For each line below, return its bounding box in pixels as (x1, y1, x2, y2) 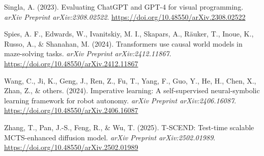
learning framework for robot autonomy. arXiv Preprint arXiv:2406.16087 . (4, 95, 237, 105)
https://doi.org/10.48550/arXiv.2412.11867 (4, 58, 138, 68)
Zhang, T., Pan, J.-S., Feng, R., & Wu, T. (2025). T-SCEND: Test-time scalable (4, 122, 254, 132)
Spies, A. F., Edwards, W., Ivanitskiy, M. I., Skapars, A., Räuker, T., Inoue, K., (4, 28, 254, 39)
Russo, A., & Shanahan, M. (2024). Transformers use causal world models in (4, 38, 243, 49)
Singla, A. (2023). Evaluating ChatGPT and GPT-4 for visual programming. (4, 2, 244, 12)
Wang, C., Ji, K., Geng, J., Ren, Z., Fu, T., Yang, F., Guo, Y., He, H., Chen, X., (4, 75, 256, 86)
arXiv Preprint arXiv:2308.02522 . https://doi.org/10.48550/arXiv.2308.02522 (4, 11, 246, 22)
